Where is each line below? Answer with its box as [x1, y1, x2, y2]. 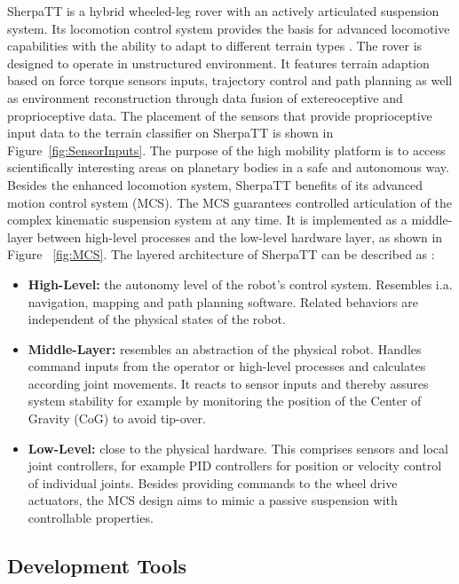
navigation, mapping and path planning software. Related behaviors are [28, 292, 418, 311]
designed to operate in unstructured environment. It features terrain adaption [7, 53, 430, 72]
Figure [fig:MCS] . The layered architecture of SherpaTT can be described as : [7, 245, 435, 264]
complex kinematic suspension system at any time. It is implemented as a [7, 210, 408, 229]
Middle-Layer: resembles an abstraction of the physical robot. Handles [28, 339, 422, 358]
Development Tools [7, 552, 187, 580]
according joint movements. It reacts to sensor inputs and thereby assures [28, 374, 429, 392]
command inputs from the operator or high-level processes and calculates [28, 357, 426, 375]
